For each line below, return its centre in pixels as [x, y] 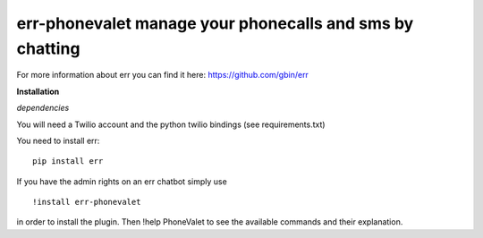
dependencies [43, 108]
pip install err [68, 161]
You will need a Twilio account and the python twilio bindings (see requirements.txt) [171, 124]
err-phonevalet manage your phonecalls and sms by [215, 23]
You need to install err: [58, 140]
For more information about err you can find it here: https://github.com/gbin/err [162, 75]
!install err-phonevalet [87, 202]
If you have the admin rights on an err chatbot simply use [122, 181]
